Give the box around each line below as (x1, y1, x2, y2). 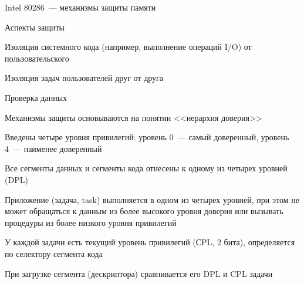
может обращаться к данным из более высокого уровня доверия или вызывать (5, 205, 283, 217)
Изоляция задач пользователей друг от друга (5, 72, 164, 84)
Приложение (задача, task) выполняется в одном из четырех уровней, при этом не (5, 193, 299, 205)
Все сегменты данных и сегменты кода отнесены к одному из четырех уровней (5, 162, 288, 174)
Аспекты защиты (5, 21, 65, 33)
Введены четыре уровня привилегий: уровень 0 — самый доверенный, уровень (5, 131, 289, 143)
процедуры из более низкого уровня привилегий (5, 216, 177, 228)
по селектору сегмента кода (5, 247, 103, 259)
